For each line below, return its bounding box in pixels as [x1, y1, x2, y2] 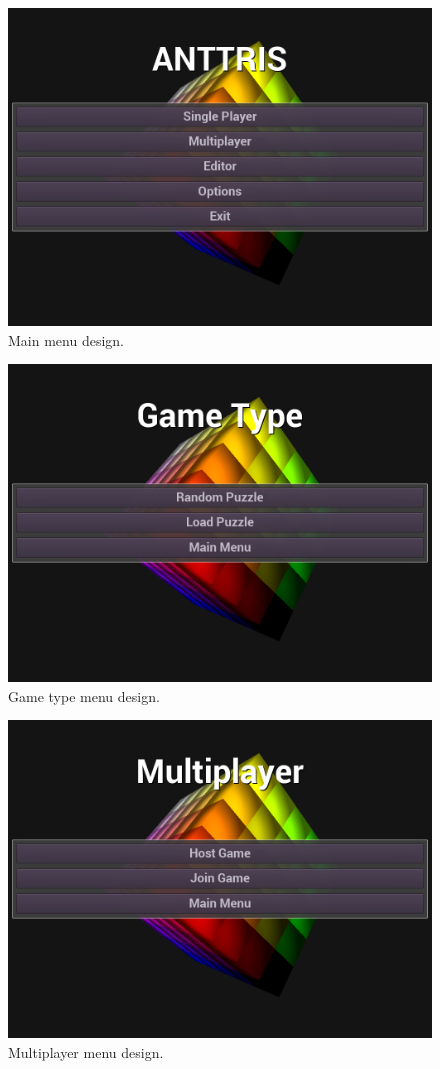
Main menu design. [8, 329, 124, 350]
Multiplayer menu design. [8, 1041, 164, 1062]
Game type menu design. [8, 685, 160, 706]
